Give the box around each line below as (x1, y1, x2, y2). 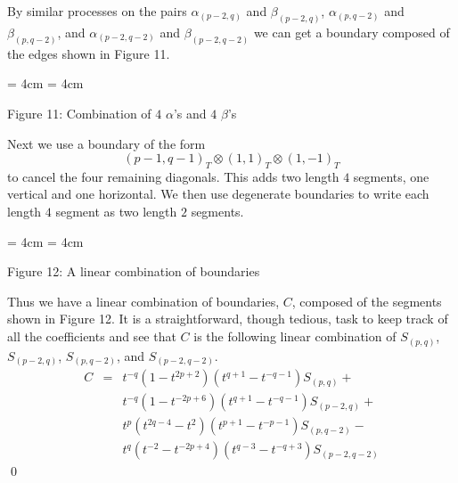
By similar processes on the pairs (7, 2, 187, 20)
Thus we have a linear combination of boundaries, (7, 291, 280, 310)
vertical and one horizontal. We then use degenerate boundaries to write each (7, 184, 429, 203)
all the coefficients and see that (7, 327, 176, 346)
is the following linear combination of (193, 327, 397, 346)
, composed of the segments (291, 291, 442, 310)
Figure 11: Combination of (7, 103, 151, 122)
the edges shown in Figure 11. (7, 44, 170, 62)
